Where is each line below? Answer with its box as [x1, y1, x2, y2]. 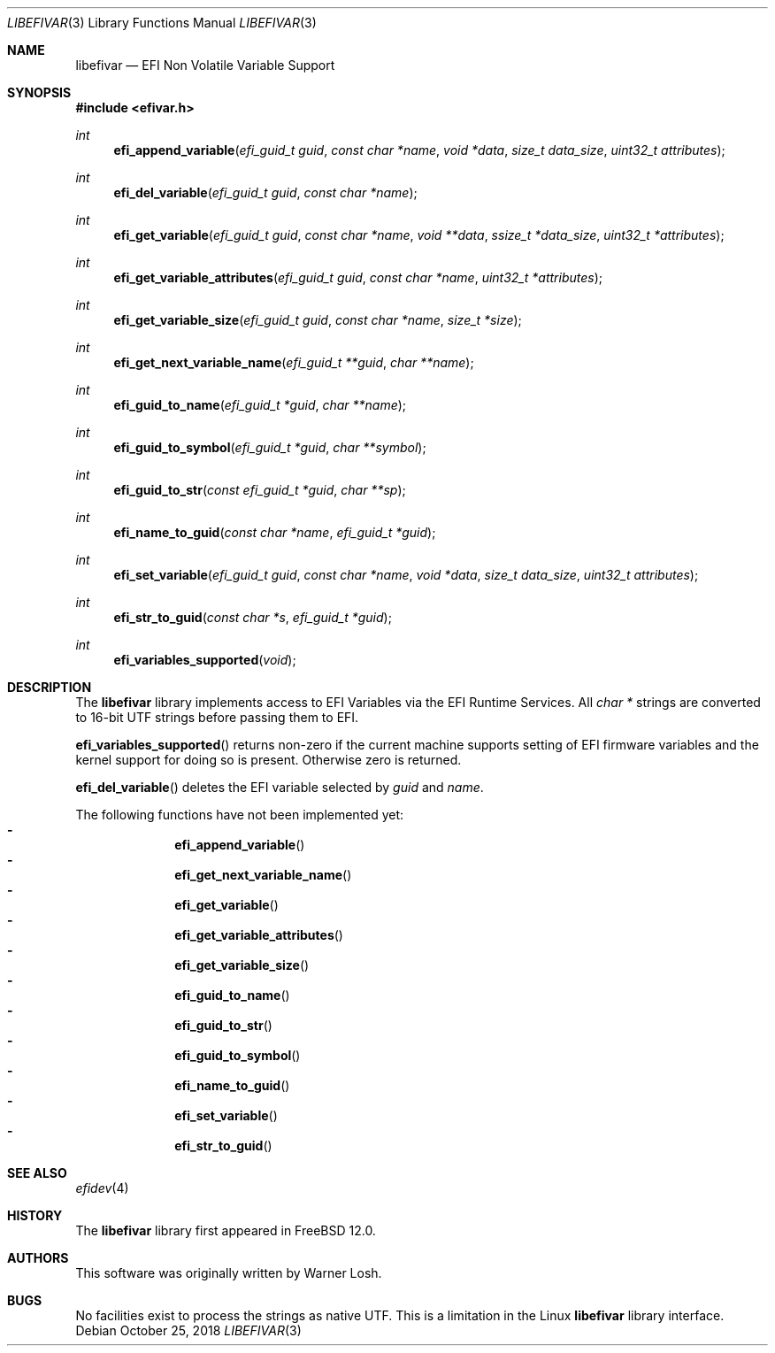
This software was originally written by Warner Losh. [75, 1265, 382, 1280]
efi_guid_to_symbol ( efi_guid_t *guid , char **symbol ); [113, 440, 426, 455]
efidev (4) [75, 1180, 129, 1195]
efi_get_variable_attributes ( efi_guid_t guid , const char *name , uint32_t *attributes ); [113, 270, 602, 285]
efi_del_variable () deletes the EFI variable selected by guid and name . [75, 780, 484, 795]
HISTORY [7, 1208, 63, 1223]
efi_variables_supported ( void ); [113, 652, 296, 667]
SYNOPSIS [7, 85, 72, 100]
